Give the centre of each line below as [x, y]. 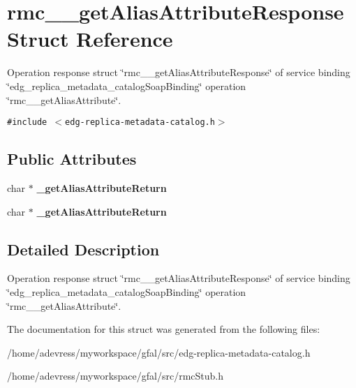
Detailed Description [83, 249]
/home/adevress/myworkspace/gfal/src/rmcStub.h [116, 376]
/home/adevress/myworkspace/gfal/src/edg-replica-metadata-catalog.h [159, 352]
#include [27, 122]
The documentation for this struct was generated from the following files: [164, 329]
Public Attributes [72, 159]
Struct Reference [90, 39]
